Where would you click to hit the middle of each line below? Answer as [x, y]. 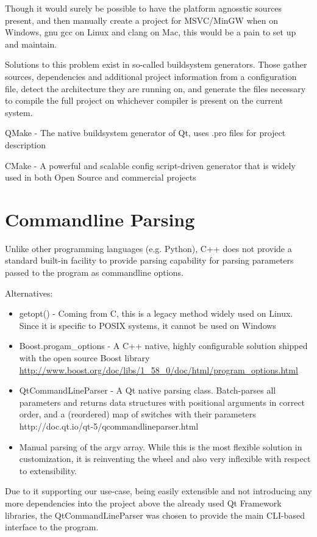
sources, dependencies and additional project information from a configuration [151, 76]
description [26, 144]
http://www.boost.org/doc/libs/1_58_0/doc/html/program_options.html [158, 369]
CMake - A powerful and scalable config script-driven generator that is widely [150, 165]
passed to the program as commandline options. [94, 272]
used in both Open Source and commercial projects [101, 177]
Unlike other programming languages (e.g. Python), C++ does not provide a [148, 248]
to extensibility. [48, 470]
